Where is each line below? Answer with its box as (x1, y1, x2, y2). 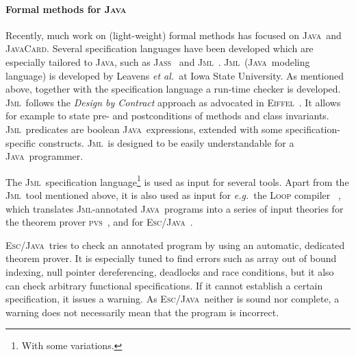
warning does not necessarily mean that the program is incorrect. (5, 305, 279, 319)
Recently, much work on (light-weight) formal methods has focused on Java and (5, 27, 342, 42)
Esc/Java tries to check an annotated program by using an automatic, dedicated (5, 237, 345, 252)
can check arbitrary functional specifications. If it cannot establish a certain (5, 278, 323, 292)
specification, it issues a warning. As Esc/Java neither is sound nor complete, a (5, 292, 340, 306)
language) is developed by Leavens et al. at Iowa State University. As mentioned (5, 68, 344, 82)
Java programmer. (5, 149, 84, 163)
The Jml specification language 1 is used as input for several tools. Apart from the (5, 172, 349, 189)
